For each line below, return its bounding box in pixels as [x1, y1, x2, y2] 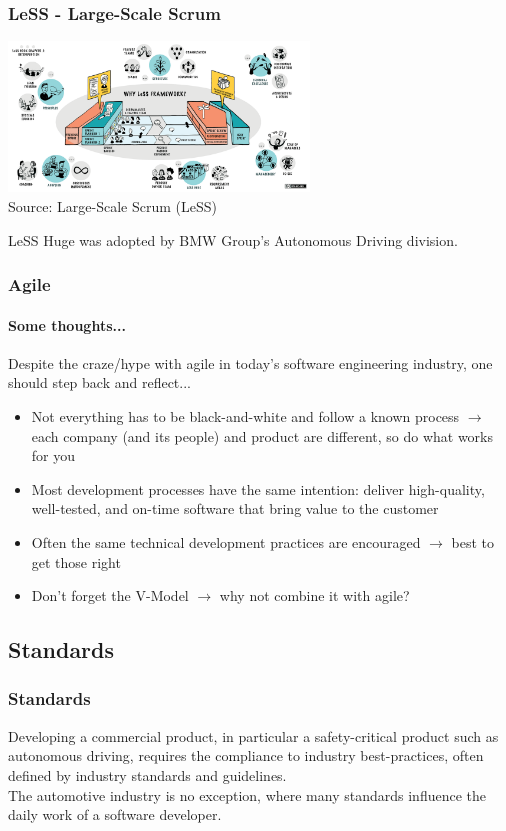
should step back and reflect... [8, 372, 191, 393]
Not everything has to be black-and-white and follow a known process [31, 406, 460, 427]
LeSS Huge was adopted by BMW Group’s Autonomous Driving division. [8, 229, 458, 250]
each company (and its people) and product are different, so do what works [31, 425, 494, 446]
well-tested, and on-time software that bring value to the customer [31, 498, 439, 519]
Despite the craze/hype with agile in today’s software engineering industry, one [8, 352, 493, 373]
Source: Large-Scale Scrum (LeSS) [8, 196, 217, 216]
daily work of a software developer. [8, 804, 222, 825]
